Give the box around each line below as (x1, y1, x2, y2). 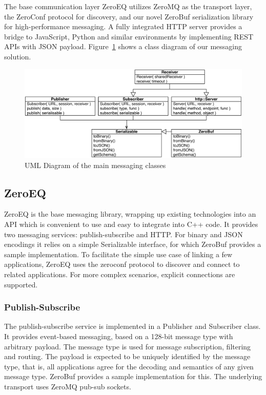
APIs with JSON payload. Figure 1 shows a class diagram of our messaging (4, 41, 242, 52)
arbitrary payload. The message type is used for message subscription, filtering (4, 341, 251, 351)
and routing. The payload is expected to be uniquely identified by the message (4, 351, 251, 362)
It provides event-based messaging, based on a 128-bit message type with (4, 331, 233, 341)
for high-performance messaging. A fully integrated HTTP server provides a (4, 21, 242, 32)
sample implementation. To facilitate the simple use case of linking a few (4, 248, 233, 259)
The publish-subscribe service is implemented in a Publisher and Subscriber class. (4, 321, 261, 331)
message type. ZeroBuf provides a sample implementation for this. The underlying (4, 371, 262, 382)
